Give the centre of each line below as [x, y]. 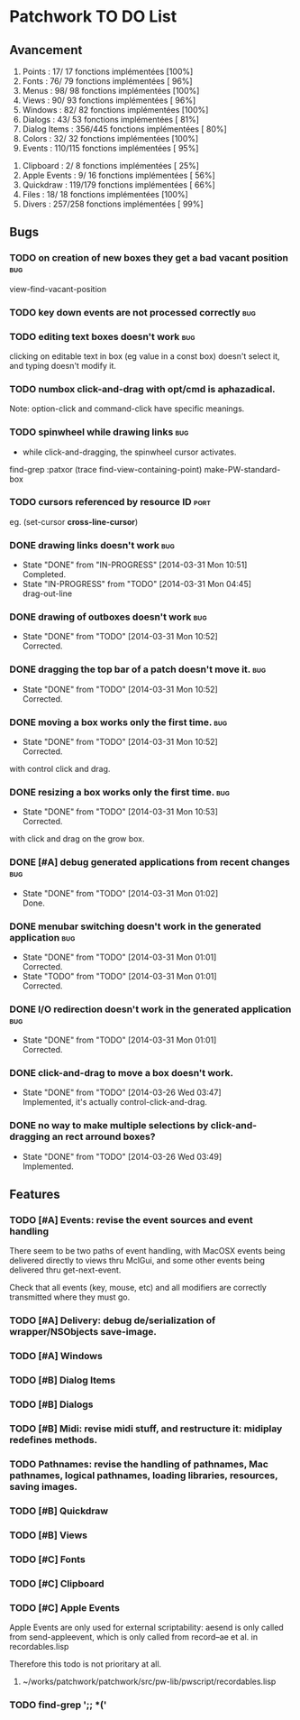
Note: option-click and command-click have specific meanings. [127, 409]
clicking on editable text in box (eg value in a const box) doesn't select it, [145, 356]
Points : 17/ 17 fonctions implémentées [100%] [108, 71]
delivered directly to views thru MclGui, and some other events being [137, 1261]
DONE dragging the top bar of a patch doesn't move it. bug [138, 669]
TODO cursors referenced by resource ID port [110, 502]
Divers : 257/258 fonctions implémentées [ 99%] [113, 204]
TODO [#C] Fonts [47, 1559]
